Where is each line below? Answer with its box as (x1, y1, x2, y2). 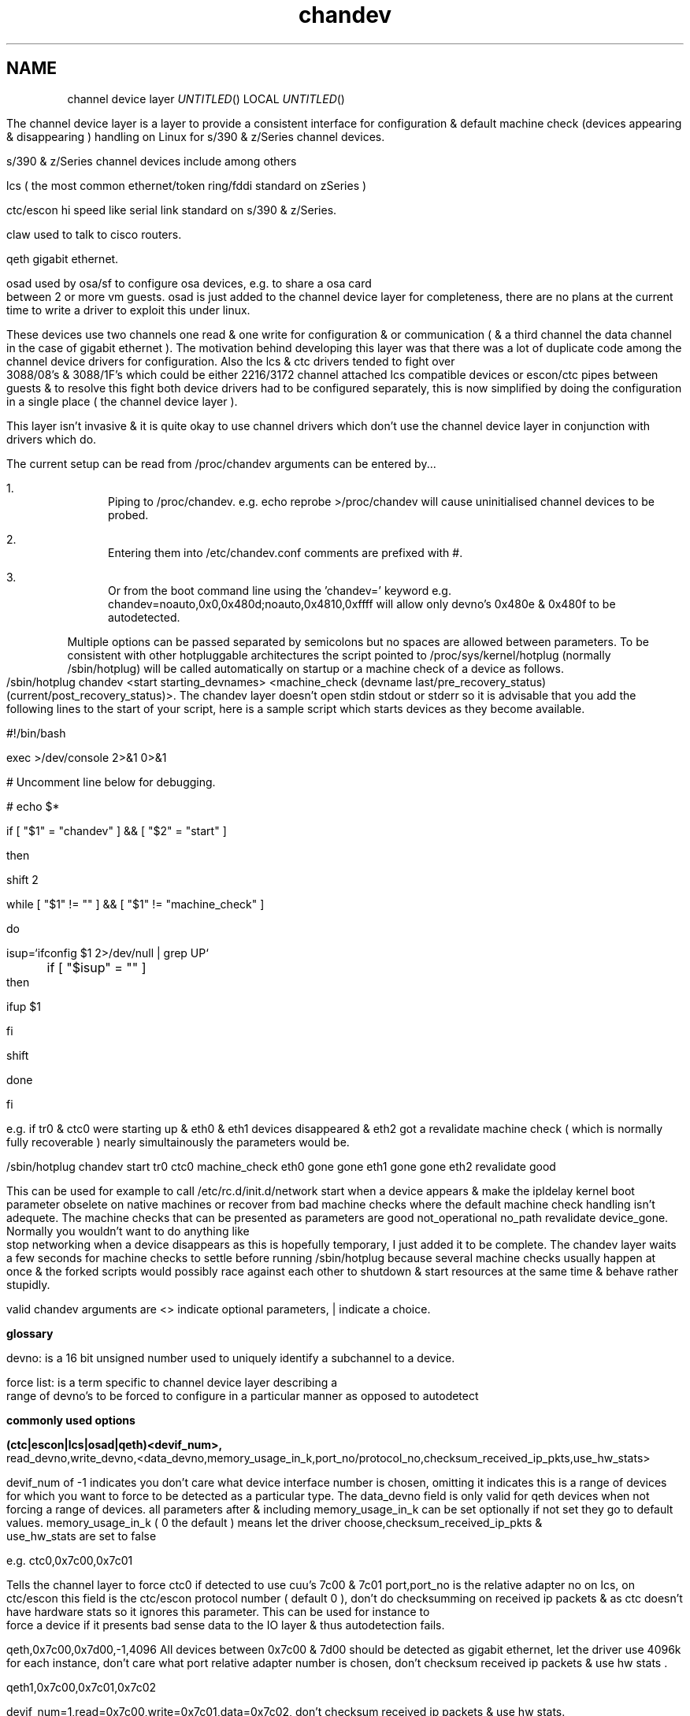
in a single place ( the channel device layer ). (6, 394, 238, 408)
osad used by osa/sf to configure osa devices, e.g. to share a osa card (6, 276, 372, 290)
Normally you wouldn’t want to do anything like (6, 1224, 250, 1238)
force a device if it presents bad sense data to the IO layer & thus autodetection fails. (6, 1618, 445, 1632)
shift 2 (6, 872, 39, 886)
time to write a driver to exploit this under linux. (6, 303, 250, 317)
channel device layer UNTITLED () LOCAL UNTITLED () (67, 91, 345, 106)
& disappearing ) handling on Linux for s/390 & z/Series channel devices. (6, 129, 385, 143)
